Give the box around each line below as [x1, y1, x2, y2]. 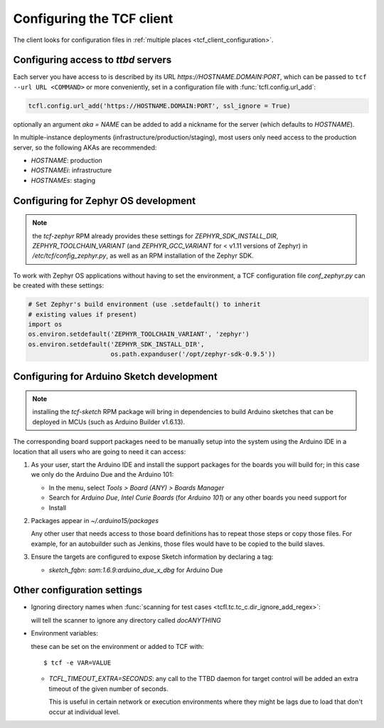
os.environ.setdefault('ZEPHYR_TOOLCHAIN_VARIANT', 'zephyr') [28, 330, 250, 338]
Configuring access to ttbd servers [13, 54, 172, 66]
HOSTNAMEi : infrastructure [31, 166, 112, 174]
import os [28, 320, 63, 328]
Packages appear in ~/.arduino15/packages [31, 516, 159, 524]
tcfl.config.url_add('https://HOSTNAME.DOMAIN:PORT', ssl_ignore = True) [28, 102, 291, 110]
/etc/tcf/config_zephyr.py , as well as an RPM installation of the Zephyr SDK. [32, 251, 254, 260]
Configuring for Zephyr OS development [13, 194, 196, 206]
